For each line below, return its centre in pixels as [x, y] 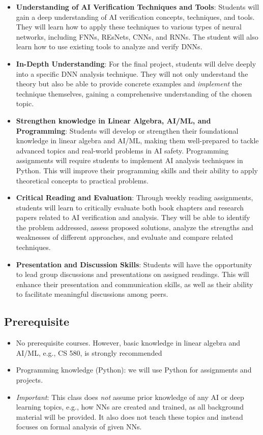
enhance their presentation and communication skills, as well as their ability [135, 284]
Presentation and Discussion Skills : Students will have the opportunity [134, 264]
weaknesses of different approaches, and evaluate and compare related [125, 237]
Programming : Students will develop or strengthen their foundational [127, 130]
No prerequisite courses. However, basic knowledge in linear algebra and [128, 343]
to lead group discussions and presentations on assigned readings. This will [133, 274]
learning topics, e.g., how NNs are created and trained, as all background [130, 407]
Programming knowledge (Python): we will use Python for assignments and [134, 370]
